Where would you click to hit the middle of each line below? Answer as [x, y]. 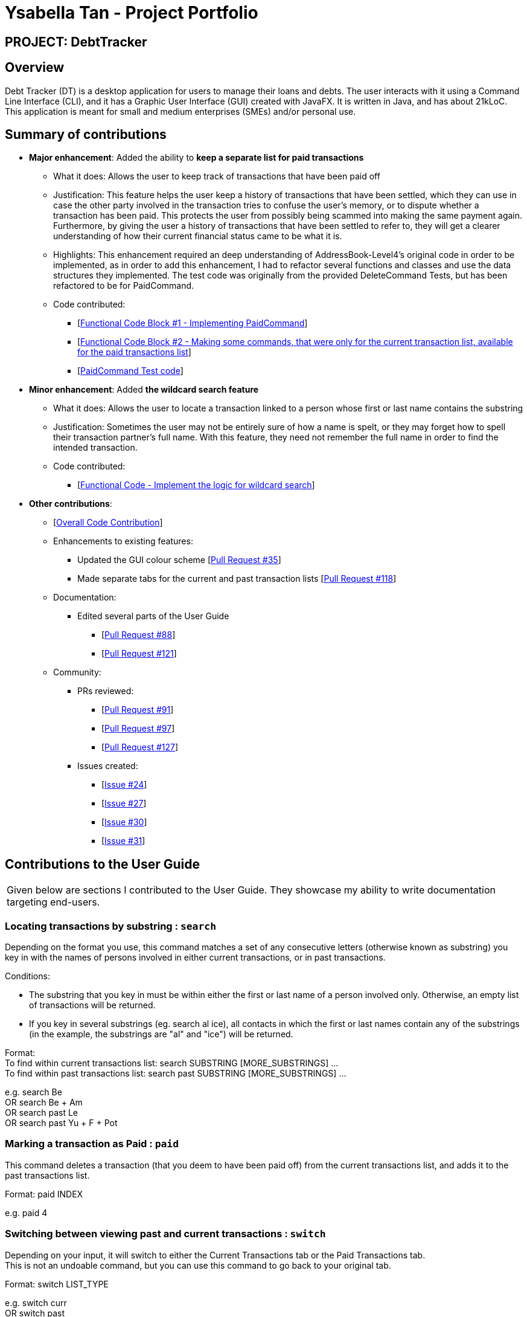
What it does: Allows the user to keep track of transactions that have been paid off [217, 176]
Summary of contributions [86, 135]
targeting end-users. [53, 902]
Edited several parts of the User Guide [153, 616]
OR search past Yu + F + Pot [61, 1123]
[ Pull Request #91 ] [138, 710]
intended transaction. [95, 448]
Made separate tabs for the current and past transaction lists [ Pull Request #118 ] [237, 579]
